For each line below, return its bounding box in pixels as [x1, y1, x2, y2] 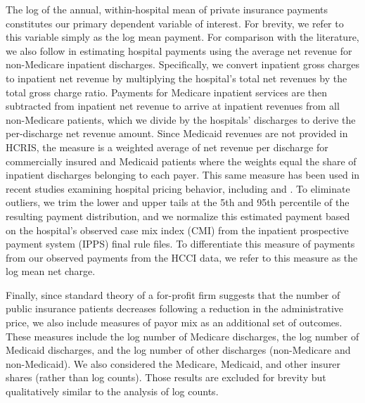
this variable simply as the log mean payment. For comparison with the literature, [6, 30, 359, 44]
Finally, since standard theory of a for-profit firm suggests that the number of [6, 287, 340, 302]
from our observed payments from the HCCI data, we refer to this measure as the [6, 250, 358, 264]
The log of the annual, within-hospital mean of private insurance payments [6, 2, 328, 16]
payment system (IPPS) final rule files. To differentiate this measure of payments [6, 236, 355, 251]
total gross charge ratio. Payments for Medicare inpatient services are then [6, 84, 327, 99]
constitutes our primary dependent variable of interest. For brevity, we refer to [6, 15, 344, 30]
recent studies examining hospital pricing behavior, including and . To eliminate [6, 181, 350, 196]
